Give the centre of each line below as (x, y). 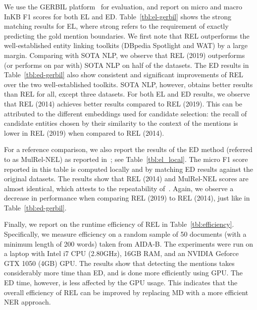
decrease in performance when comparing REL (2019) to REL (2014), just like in (127, 198)
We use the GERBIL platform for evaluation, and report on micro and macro (123, 6)
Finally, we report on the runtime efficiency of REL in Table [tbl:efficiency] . (119, 224)
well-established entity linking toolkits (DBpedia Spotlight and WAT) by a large (126, 45)
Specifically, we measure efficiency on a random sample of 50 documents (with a (125, 234)
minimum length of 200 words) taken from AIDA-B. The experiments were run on (129, 243)
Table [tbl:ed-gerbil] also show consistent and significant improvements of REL (124, 75)
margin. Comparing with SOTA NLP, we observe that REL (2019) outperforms (125, 55)
